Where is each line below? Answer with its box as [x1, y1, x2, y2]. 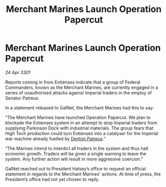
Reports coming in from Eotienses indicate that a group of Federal [5, 79, 141, 85]
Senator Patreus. [5, 95, 40, 101]
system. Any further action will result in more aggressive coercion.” [5, 156, 143, 162]
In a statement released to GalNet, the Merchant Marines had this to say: [5, 104, 154, 110]
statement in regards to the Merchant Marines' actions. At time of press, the [5, 171, 161, 177]
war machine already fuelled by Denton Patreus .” [5, 135, 106, 141]
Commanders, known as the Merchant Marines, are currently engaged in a [5, 84, 159, 90]
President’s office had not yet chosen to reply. [5, 176, 100, 182]
